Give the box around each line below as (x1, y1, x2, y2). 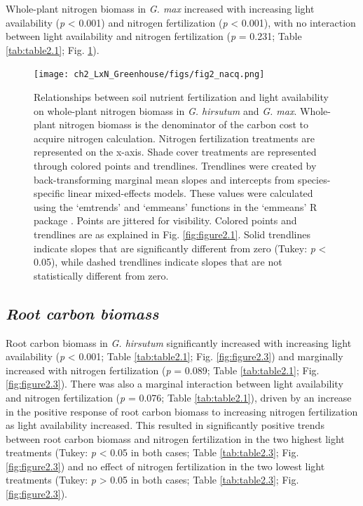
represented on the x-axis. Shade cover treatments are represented (34, 144, 317, 159)
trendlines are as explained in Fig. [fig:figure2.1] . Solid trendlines (34, 226, 310, 241)
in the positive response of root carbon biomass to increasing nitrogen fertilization (6, 404, 358, 418)
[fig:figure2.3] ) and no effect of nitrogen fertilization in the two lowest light (6, 458, 325, 473)
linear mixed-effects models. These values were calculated (67, 186, 313, 200)
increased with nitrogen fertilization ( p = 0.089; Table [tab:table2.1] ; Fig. (6, 362, 320, 377)
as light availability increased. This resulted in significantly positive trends (6, 418, 324, 432)
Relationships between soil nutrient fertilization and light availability (34, 90, 329, 104)
